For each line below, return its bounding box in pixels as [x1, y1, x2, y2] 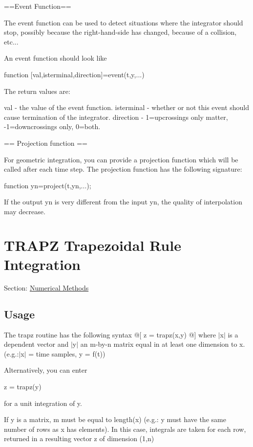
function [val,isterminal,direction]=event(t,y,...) [4, 69, 145, 79]
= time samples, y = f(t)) [28, 348, 105, 358]
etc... [4, 36, 19, 46]
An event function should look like [4, 53, 107, 63]
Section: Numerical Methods [4, 282, 89, 292]
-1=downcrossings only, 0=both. [4, 121, 101, 132]
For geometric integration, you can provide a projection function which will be [4, 154, 238, 164]
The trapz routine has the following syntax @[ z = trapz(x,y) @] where [4, 329, 216, 339]
